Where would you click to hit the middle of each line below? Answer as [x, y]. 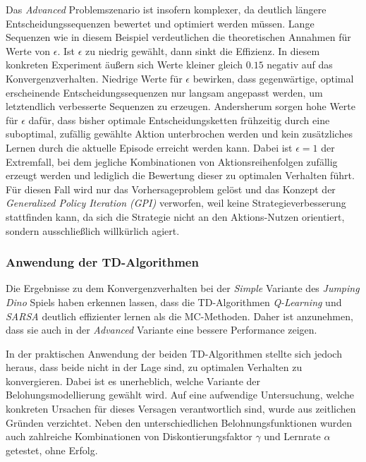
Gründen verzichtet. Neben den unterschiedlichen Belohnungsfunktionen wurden [179, 422]
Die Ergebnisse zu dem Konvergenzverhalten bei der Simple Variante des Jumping [183, 288]
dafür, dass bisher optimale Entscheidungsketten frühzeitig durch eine [179, 120]
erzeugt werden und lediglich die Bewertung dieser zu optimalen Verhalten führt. [180, 175]
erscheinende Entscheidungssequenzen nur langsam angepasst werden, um [164, 92]
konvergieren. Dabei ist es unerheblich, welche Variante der [133, 381]
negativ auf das [300, 65]
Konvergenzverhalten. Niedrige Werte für [94, 78]
